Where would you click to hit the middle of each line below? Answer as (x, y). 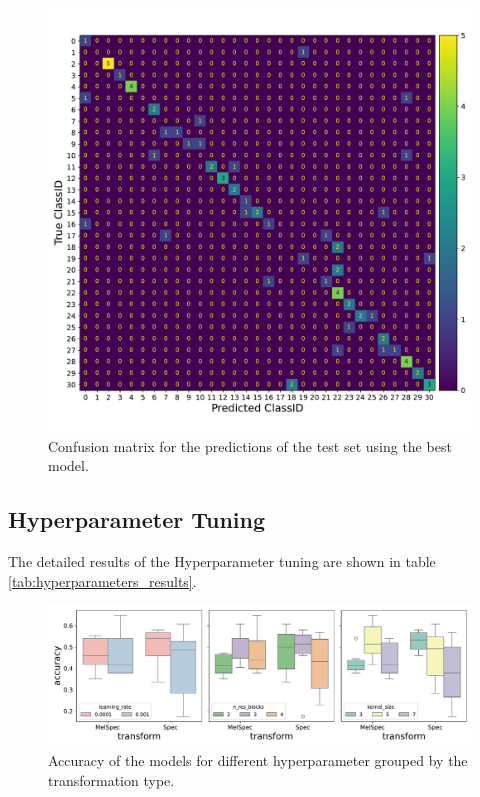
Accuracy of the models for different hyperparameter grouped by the (258, 759)
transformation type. (111, 779)
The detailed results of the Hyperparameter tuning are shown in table (222, 560)
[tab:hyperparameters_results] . (102, 580)
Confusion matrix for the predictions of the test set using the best (250, 445)
